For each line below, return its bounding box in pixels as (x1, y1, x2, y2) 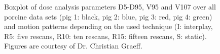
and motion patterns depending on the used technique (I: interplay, (4, 21, 213, 31)
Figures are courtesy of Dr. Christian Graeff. (4, 40, 142, 51)
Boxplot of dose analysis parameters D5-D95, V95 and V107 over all (4, 1, 216, 11)
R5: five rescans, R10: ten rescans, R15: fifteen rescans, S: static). (4, 30, 207, 41)
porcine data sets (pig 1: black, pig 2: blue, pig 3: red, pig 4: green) (4, 11, 212, 21)
